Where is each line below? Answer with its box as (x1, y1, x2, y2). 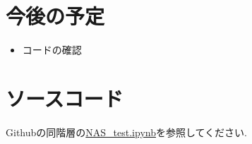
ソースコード (6, 83, 124, 112)
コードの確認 (22, 42, 82, 57)
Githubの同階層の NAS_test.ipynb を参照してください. (6, 124, 248, 139)
